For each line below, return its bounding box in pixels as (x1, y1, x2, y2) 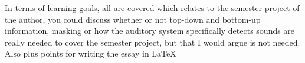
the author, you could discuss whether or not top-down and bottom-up (5, 13, 261, 25)
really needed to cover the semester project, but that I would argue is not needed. (5, 36, 300, 48)
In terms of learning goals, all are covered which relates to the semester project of (5, 2, 300, 13)
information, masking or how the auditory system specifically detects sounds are (5, 24, 295, 37)
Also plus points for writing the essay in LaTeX (5, 47, 176, 60)
